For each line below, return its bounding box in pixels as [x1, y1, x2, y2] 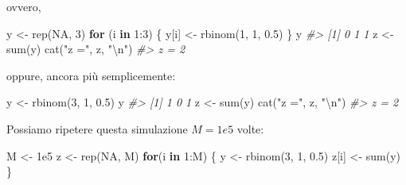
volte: [236, 120, 264, 137]
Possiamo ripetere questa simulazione [6, 120, 188, 137]
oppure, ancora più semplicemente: [6, 67, 176, 83]
